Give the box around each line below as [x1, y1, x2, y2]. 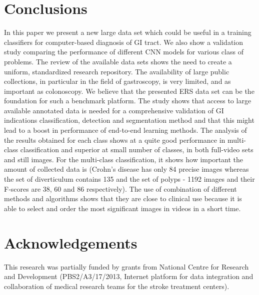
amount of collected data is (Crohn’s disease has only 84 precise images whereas [4, 164, 249, 174]
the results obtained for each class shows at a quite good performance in [4, 134, 225, 145]
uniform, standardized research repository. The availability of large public [4, 66, 229, 76]
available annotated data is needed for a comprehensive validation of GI [4, 105, 224, 115]
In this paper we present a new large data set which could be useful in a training [4, 27, 251, 37]
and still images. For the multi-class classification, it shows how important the [4, 154, 243, 164]
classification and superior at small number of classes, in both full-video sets [20, 144, 253, 155]
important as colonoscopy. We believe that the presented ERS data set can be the [4, 85, 254, 96]
